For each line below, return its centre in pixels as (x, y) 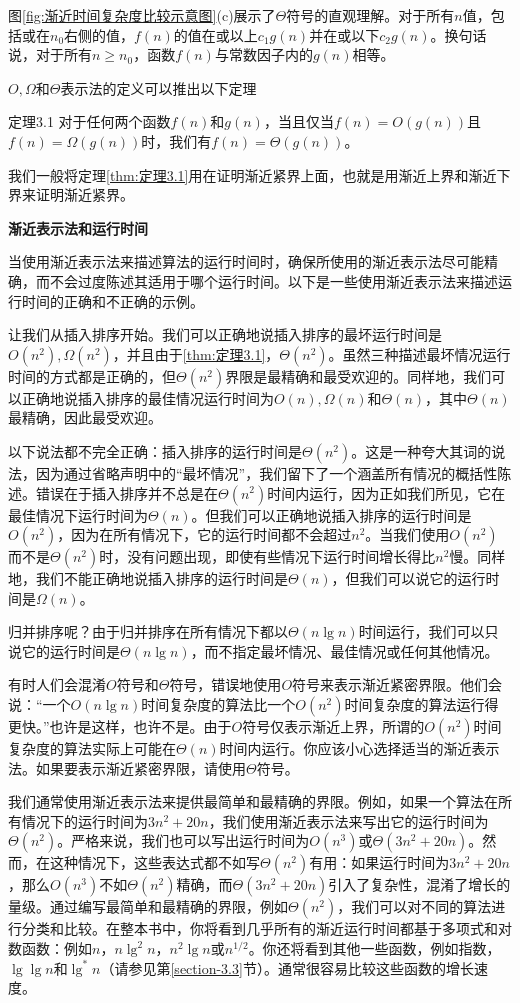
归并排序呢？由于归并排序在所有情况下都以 (148, 631)
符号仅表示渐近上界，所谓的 (333, 726)
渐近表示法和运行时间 (78, 227)
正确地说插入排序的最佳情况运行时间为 (147, 397)
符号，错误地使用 (225, 684)
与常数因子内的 (263, 54)
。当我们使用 (407, 534)
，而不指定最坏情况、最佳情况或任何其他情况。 (344, 650)
